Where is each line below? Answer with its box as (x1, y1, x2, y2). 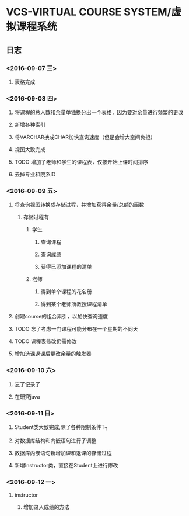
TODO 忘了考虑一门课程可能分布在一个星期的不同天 (14, 325, 138, 333)
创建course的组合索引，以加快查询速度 (14, 313, 108, 320)
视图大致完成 (14, 146, 45, 153)
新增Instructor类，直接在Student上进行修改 (14, 462, 118, 469)
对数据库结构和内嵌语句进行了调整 (14, 437, 97, 444)
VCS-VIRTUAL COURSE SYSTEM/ (6, 5, 171, 19)
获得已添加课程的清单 (40, 264, 92, 271)
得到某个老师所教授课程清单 (40, 300, 108, 307)
